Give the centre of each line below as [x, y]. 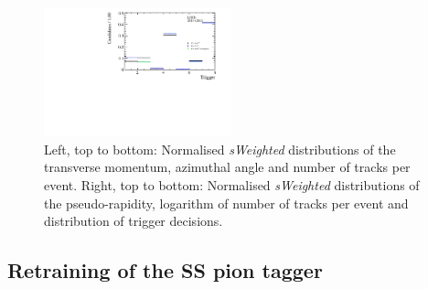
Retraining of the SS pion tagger [165, 270]
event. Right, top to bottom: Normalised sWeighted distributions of [232, 185]
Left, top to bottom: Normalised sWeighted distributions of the [220, 149]
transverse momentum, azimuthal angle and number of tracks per [227, 167]
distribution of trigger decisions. [134, 221]
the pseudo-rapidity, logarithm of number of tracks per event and [226, 203]
